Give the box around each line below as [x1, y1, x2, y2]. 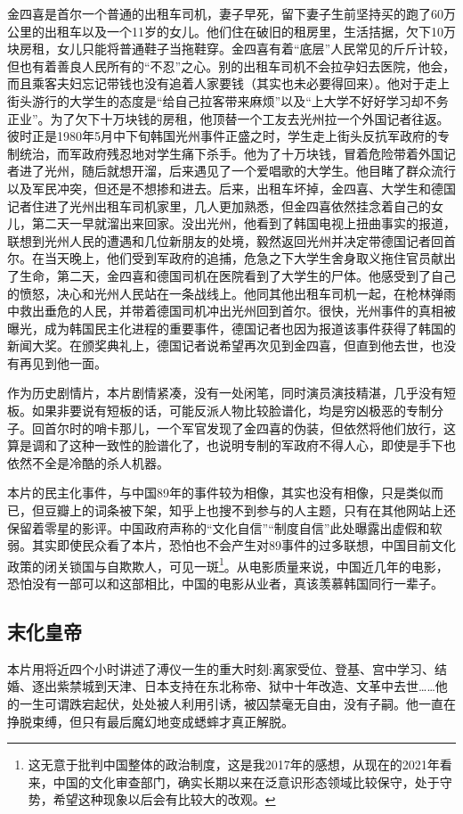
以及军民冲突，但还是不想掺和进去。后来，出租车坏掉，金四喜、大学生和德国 [7, 178, 456, 197]
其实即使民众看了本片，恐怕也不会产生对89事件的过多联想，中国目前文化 [31, 536, 456, 555]
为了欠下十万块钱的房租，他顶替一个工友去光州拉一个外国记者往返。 [50, 109, 450, 127]
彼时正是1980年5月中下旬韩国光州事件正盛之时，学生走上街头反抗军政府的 [7, 127, 437, 145]
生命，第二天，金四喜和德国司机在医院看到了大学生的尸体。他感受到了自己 [19, 266, 456, 284]
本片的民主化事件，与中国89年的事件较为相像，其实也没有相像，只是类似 [7, 483, 431, 502]
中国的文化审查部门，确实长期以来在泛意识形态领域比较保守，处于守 [53, 772, 452, 791]
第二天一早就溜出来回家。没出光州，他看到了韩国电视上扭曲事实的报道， [31, 214, 456, 233]
